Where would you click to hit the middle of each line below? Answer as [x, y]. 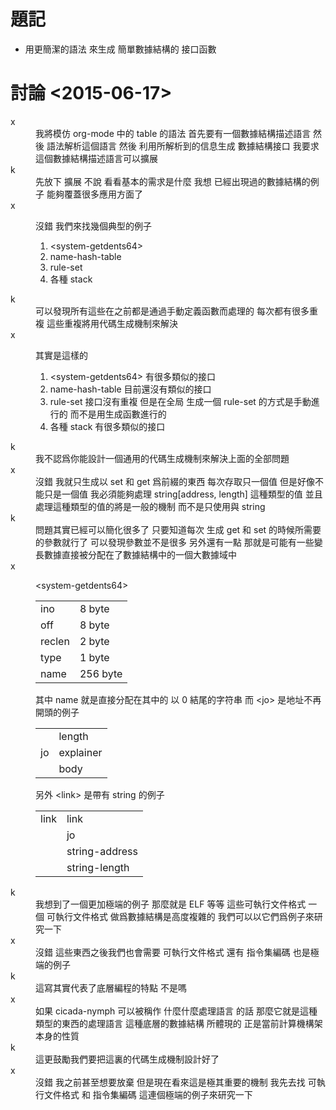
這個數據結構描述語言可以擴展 [96, 158]
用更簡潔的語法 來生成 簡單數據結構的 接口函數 [120, 49]
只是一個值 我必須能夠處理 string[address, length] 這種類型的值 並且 [183, 494]
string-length [98, 867]
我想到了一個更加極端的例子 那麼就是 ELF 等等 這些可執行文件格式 [171, 904]
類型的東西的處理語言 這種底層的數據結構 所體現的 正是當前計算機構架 [179, 1023]
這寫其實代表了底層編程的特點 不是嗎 [111, 987]
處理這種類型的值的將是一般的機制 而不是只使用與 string [150, 506]
